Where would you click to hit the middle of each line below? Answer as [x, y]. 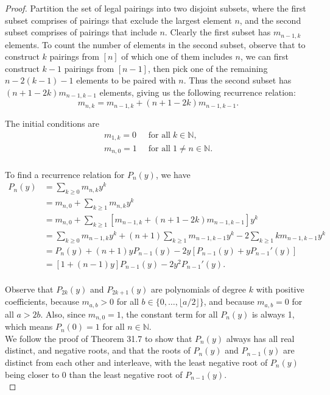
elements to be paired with [126, 80]
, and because [229, 301]
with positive [280, 289]
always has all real [260, 338]
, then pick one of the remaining [208, 68]
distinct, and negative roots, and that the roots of [98, 350]
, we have [173, 174]
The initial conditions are [52, 123]
